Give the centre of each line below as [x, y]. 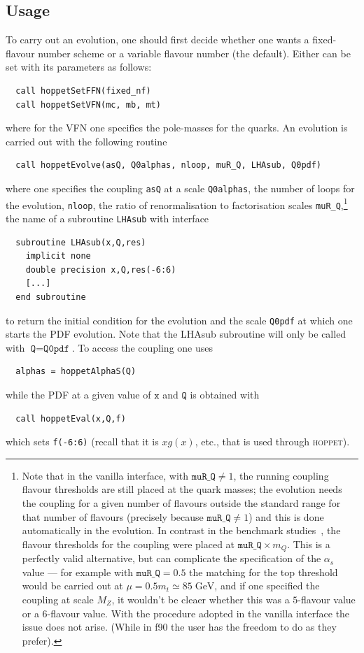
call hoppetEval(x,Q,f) [71, 418]
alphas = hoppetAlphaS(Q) [76, 372]
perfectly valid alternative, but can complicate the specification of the [171, 558]
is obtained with [225, 394]
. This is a [309, 544]
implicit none [58, 256]
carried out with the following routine [86, 141]
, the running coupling [281, 475]
